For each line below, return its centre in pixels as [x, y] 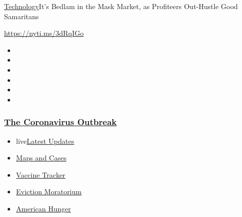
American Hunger [43, 208]
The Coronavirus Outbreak [61, 122]
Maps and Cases [41, 158]
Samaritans [22, 16]
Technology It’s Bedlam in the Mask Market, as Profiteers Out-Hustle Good [121, 6]
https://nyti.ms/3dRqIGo [44, 33]
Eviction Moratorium [49, 192]
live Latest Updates [45, 141]
